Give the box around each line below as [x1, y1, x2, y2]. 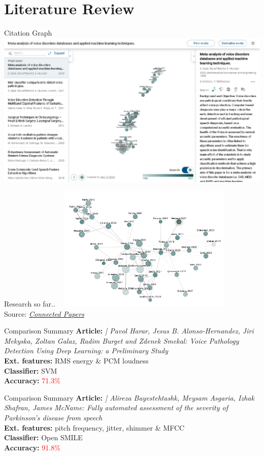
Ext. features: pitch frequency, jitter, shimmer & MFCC [4, 422, 185, 433]
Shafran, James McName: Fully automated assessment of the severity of [4, 402, 228, 413]
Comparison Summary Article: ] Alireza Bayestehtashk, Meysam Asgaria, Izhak [4, 392, 254, 403]
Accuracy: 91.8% [4, 442, 60, 452]
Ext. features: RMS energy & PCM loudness [4, 355, 149, 366]
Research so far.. [4, 298, 55, 309]
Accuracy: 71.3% [4, 375, 60, 386]
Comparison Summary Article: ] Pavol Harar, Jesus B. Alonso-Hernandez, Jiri [4, 325, 254, 336]
